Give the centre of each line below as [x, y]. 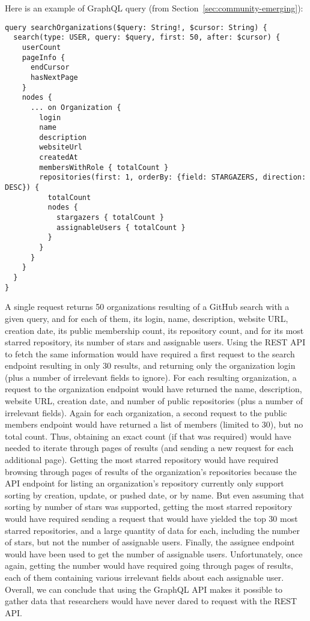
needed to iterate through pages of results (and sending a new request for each [149, 448]
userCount [41, 47]
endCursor [50, 68]
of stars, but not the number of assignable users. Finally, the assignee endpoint [150, 542]
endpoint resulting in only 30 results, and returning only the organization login [150, 365]
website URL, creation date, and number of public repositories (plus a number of [154, 401]
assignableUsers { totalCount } [121, 227]
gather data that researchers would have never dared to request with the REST [151, 601]
